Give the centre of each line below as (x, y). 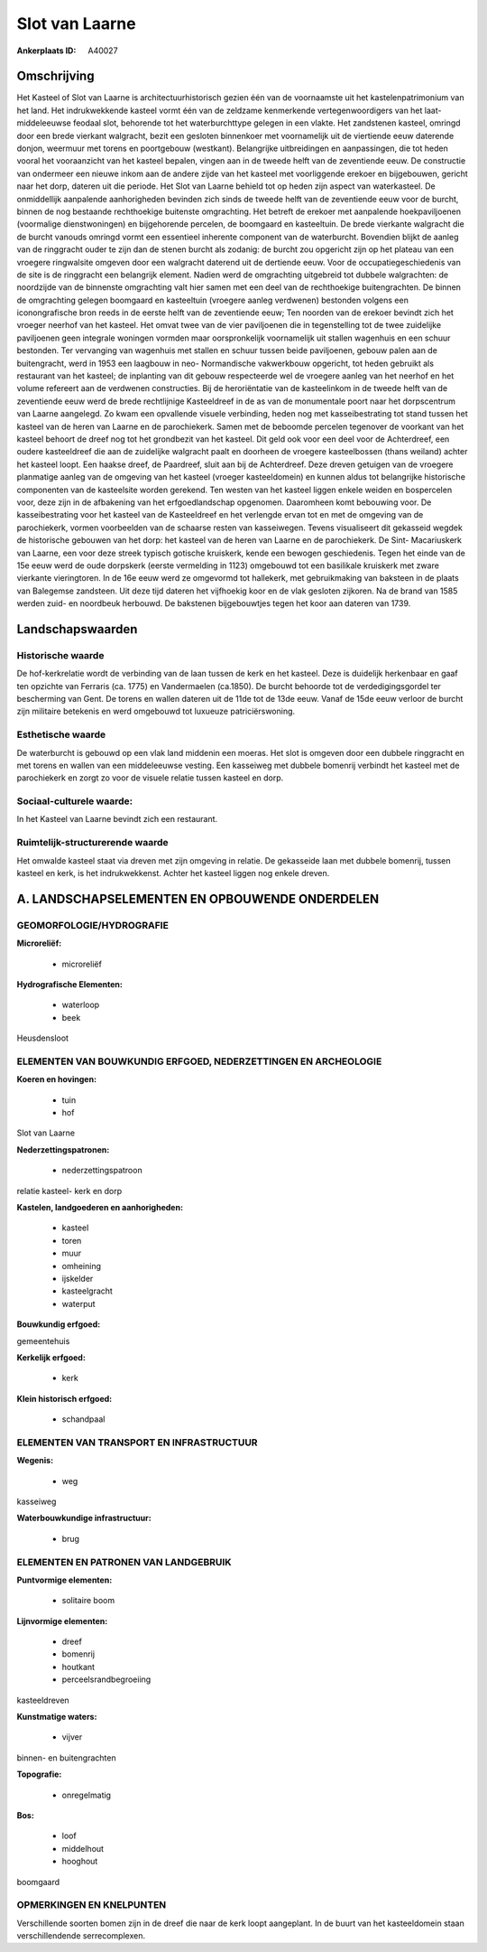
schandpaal (83, 1419)
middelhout (83, 1848)
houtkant (78, 1667)
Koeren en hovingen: (57, 1079)
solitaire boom (88, 1601)
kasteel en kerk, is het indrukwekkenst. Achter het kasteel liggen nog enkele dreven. (173, 873)
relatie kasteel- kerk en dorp (69, 1191)
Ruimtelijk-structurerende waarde (92, 843)
